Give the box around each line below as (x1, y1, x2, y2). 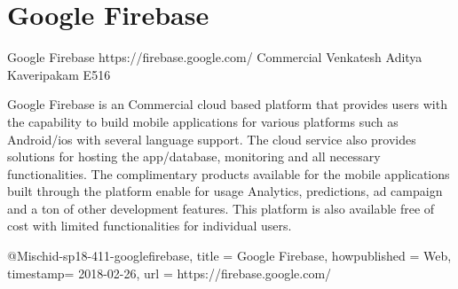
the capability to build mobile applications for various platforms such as (7, 112, 399, 130)
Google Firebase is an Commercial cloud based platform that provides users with (7, 95, 447, 113)
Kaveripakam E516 (7, 65, 111, 83)
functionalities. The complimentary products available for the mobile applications (7, 164, 450, 183)
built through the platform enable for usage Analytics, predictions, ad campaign (7, 182, 443, 200)
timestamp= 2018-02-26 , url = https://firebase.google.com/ (7, 263, 332, 282)
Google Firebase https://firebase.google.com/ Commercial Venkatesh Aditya (7, 48, 422, 66)
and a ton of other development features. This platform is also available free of (7, 199, 435, 217)
